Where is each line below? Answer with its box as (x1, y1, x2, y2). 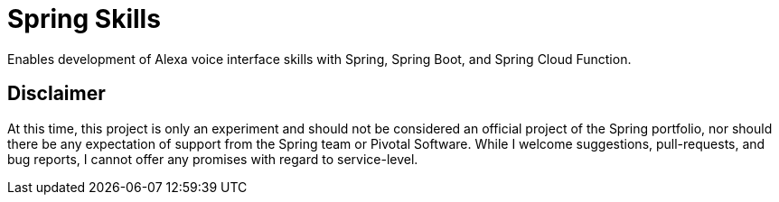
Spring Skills (7, 4, 161, 34)
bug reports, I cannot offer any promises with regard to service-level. (7, 151, 418, 167)
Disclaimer (7, 82, 106, 106)
